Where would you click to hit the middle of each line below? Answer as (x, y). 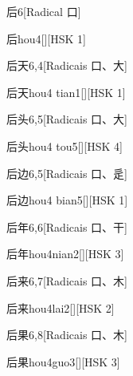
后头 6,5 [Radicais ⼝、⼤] (67, 119)
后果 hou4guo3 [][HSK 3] (63, 361)
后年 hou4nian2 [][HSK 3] (65, 254)
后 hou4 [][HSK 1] (46, 38)
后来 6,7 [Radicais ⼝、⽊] (67, 280)
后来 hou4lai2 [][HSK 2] (61, 307)
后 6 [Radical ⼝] (44, 11)
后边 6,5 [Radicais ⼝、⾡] (67, 173)
